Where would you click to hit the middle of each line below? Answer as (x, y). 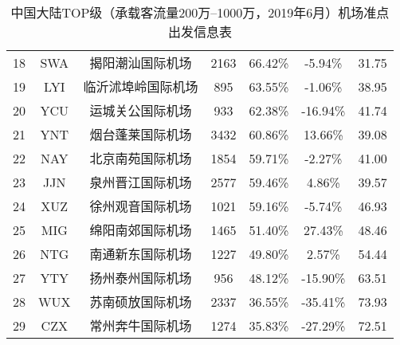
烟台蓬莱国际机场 (141, 134)
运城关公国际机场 (141, 110)
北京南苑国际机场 (141, 158)
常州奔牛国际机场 (141, 325)
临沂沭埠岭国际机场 (141, 86)
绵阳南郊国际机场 (141, 230)
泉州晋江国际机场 (141, 182)
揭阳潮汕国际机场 (141, 63)
